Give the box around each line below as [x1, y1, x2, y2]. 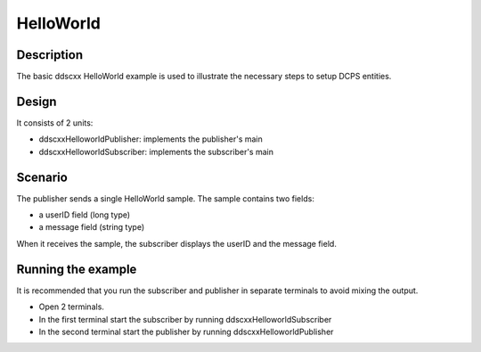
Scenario [16, 169, 69, 184]
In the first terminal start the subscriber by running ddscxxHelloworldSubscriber [38, 314, 332, 324]
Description [16, 47, 84, 62]
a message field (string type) [38, 222, 145, 233]
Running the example [16, 261, 137, 276]
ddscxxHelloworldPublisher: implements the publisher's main [38, 134, 263, 144]
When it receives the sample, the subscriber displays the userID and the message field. [16, 238, 338, 249]
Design [16, 94, 57, 109]
